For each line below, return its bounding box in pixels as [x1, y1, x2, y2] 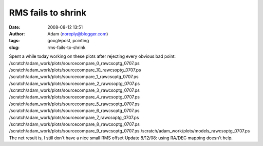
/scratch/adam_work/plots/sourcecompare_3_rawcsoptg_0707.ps [9, 87, 140, 93]
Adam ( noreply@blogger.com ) [47, 31, 108, 36]
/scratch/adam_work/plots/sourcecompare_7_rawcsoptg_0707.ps [9, 114, 139, 120]
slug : [9, 44, 19, 50]
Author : [9, 31, 25, 36]
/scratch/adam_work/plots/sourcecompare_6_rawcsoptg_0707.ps [9, 108, 140, 114]
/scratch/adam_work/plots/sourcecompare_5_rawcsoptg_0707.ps [9, 101, 140, 107]
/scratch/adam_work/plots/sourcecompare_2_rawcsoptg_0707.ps [9, 81, 140, 86]
